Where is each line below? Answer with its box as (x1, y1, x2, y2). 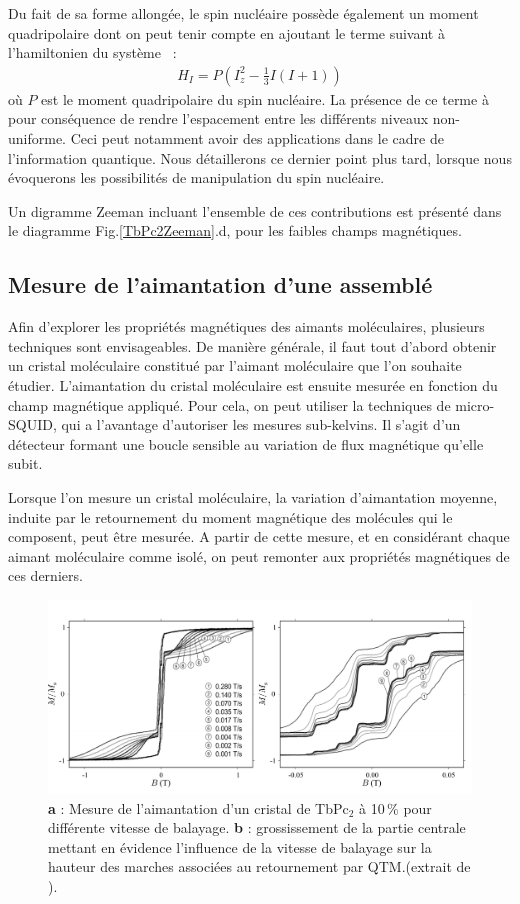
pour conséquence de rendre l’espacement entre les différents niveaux (8, 108, 429, 129)
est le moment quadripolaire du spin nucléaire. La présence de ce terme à (41, 88, 489, 109)
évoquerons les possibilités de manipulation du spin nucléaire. (8, 167, 385, 188)
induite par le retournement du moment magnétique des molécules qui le (8, 506, 453, 527)
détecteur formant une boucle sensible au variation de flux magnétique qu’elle (8, 433, 484, 454)
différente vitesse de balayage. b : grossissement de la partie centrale (48, 817, 466, 838)
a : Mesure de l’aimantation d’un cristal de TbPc (48, 797, 349, 818)
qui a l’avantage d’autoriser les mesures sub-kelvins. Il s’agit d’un (61, 414, 461, 435)
